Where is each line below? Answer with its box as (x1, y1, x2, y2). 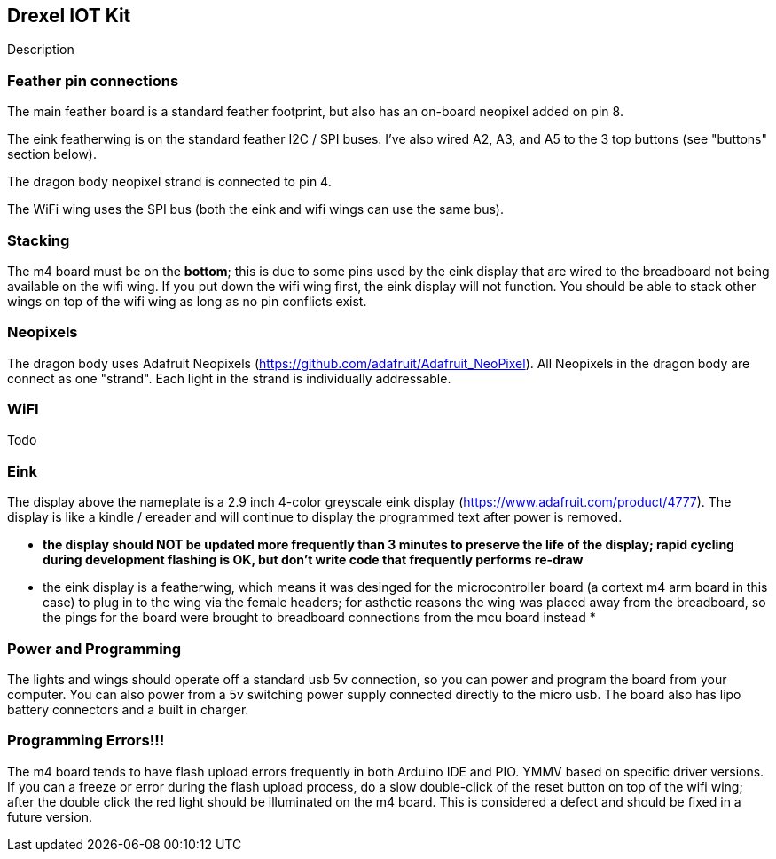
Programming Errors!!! (7, 731, 165, 750)
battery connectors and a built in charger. (7, 701, 249, 717)
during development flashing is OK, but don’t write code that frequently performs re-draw (43, 552, 584, 568)
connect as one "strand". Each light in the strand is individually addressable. (7, 370, 451, 386)
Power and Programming (7, 639, 182, 658)
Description (7, 42, 74, 58)
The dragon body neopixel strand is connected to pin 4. (7, 174, 332, 190)
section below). (7, 146, 97, 162)
